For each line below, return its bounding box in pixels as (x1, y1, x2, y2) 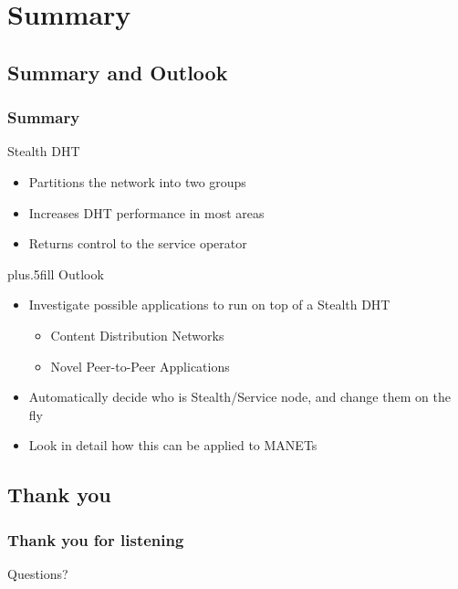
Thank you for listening (7, 528, 184, 551)
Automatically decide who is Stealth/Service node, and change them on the (28, 387, 451, 406)
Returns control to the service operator (28, 234, 247, 253)
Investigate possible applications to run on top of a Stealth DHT (28, 295, 390, 314)
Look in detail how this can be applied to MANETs (28, 436, 317, 455)
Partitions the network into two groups (28, 172, 246, 191)
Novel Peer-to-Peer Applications (50, 356, 230, 375)
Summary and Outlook (7, 58, 228, 86)
